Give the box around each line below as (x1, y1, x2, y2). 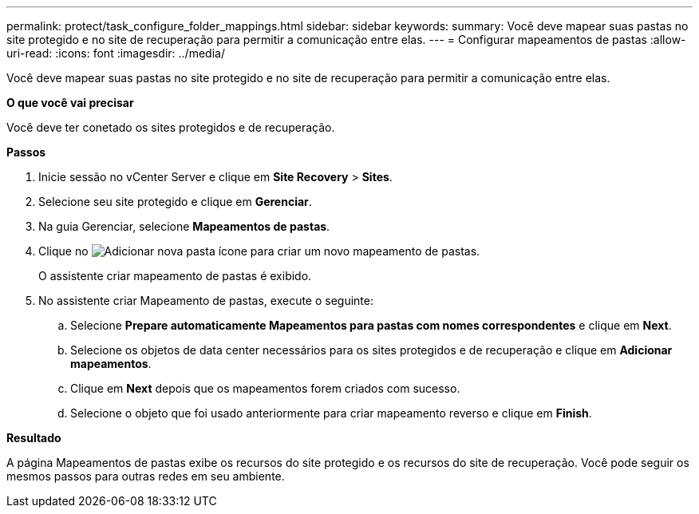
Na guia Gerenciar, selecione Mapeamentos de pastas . (38, 219, 330, 233)
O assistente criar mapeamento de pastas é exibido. (38, 269, 312, 283)
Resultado (6, 431, 61, 445)
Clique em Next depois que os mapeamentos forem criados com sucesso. (70, 382, 460, 395)
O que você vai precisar (6, 96, 134, 109)
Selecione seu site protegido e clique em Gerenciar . (38, 195, 312, 208)
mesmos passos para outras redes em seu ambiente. (6, 469, 285, 483)
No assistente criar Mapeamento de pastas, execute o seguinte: (38, 294, 374, 307)
